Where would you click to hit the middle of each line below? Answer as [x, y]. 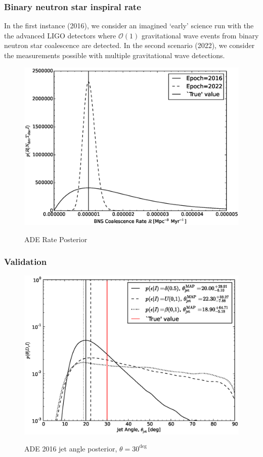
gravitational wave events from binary [200, 35]
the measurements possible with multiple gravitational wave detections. [115, 55]
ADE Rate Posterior [56, 239]
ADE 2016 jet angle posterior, [71, 448]
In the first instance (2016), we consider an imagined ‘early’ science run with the [129, 26]
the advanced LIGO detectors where [60, 35]
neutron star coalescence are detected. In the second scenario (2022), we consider [129, 45]
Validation [26, 262]
